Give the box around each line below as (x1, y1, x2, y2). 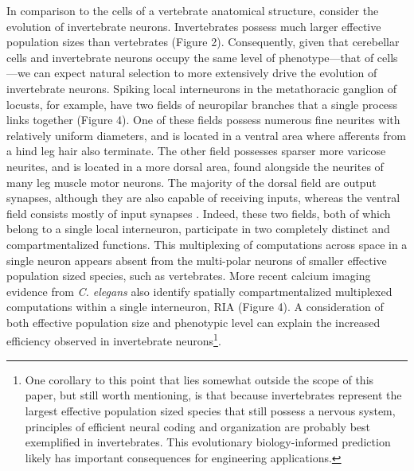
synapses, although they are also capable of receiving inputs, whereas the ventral (6, 189, 400, 206)
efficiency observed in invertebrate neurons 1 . (6, 330, 221, 349)
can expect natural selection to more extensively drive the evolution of (33, 64, 377, 81)
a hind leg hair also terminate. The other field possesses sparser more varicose (6, 142, 386, 159)
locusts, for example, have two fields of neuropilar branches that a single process (6, 95, 398, 112)
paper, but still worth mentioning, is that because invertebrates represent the (25, 387, 402, 403)
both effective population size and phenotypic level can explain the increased (6, 313, 381, 330)
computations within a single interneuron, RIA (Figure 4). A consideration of (6, 298, 384, 315)
